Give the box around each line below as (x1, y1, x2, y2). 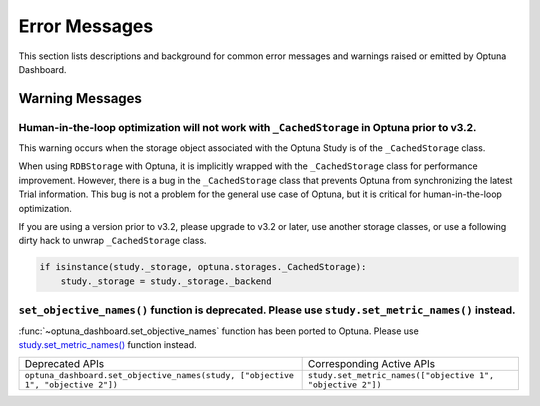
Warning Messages (18, 90, 142, 107)
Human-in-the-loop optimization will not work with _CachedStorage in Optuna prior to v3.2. (18, 120, 477, 134)
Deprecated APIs (24, 357, 105, 371)
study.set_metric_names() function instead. (18, 338, 197, 350)
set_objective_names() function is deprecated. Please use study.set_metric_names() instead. (18, 303, 516, 317)
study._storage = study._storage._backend (60, 275, 272, 287)
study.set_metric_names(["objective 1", (307, 370, 495, 381)
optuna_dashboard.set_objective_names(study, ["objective (24, 370, 295, 381)
